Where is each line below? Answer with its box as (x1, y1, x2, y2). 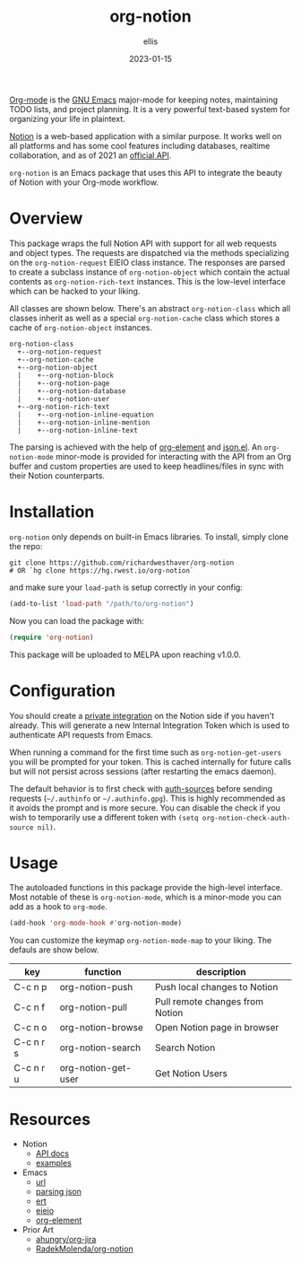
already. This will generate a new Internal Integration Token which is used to (9, 720, 289, 731)
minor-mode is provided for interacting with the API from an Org (55, 451, 292, 461)
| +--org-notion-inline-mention (17, 417, 150, 427)
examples (35, 1158, 72, 1169)
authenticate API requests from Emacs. (9, 729, 154, 740)
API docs (35, 1148, 70, 1159)
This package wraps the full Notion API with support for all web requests (9, 238, 278, 249)
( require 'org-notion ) (9, 633, 94, 642)
